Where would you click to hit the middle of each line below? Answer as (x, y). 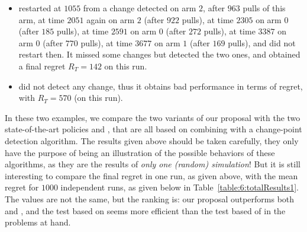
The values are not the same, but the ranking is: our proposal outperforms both (150, 198)
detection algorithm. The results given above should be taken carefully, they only (152, 140)
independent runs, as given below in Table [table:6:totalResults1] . (180, 187)
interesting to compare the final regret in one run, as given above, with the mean (151, 175)
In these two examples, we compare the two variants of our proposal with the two (153, 117)
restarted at (40, 8)
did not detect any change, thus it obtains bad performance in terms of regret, (161, 86)
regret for (22, 187)
